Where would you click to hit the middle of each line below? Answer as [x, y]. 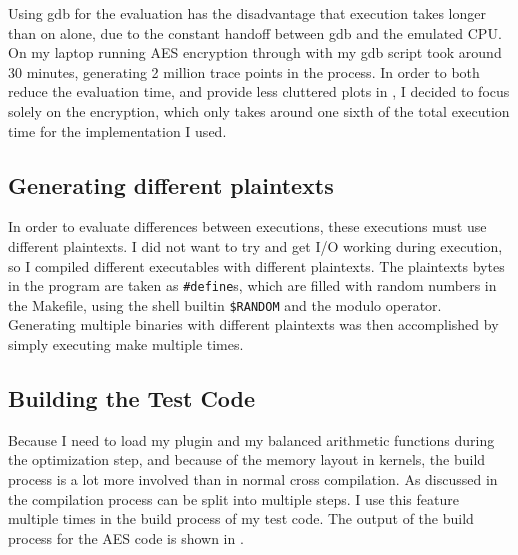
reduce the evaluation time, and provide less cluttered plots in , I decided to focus [259, 91]
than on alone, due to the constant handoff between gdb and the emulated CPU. [255, 32]
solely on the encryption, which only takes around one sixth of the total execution [259, 110]
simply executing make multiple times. [126, 344]
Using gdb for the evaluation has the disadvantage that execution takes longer [247, 13]
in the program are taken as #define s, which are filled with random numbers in [252, 285]
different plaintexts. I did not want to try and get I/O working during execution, [255, 245]
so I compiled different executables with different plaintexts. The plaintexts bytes [256, 265]
